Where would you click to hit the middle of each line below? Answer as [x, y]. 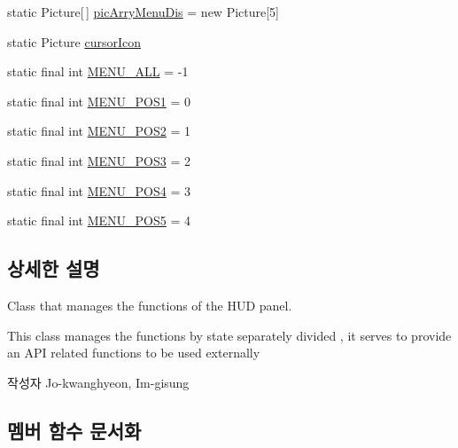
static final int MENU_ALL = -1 [98, 71]
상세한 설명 [54, 268]
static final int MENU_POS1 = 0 [99, 101]
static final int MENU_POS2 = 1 [99, 131]
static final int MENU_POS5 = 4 [99, 220]
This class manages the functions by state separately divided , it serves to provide [229, 335]
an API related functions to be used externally [134, 353]
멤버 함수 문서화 [74, 430]
